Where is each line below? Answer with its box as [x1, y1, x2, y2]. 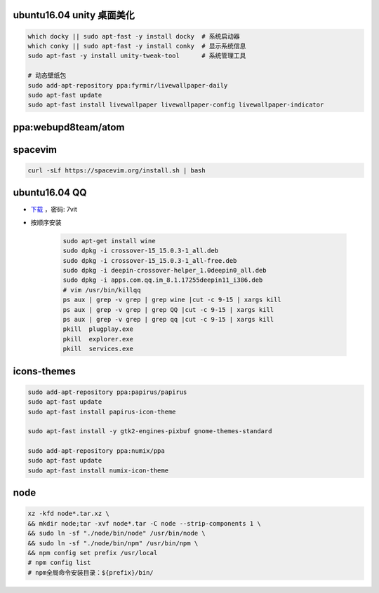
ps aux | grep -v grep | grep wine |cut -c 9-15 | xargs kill [62, 296, 281, 304]
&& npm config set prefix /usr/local [27, 549, 158, 557]
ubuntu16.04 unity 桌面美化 [13, 9, 135, 21]
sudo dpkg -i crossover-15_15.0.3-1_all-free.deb [62, 257, 237, 264]
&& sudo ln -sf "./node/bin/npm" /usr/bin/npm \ [27, 539, 199, 547]
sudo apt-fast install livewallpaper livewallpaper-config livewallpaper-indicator [27, 101, 324, 109]
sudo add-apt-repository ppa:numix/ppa [27, 447, 165, 455]
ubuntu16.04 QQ [13, 186, 87, 199]
